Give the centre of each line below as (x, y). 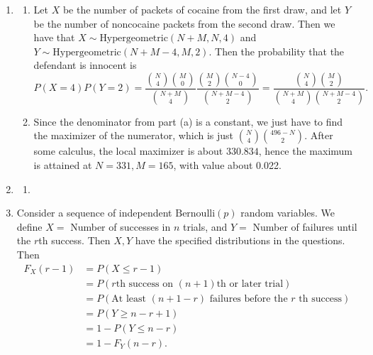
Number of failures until (305, 226)
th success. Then (74, 240)
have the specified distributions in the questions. (240, 240)
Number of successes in (121, 226)
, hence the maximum (305, 151)
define (29, 226)
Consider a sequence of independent (94, 213)
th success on (144, 284)
